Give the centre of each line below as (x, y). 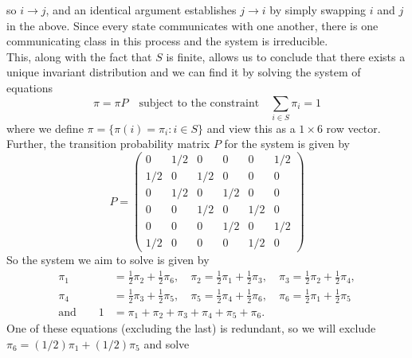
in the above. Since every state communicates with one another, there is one (192, 25)
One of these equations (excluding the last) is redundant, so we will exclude (191, 328)
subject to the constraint (199, 103)
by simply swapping (318, 10)
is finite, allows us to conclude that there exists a (286, 56)
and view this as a (251, 128)
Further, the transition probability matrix (108, 144)
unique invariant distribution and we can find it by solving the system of (184, 72)
